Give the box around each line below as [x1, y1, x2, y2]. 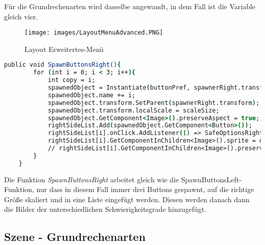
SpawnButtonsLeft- [181, 174, 242, 184]
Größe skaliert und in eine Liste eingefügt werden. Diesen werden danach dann [4, 194, 250, 204]
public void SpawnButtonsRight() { [4, 61, 121, 69]
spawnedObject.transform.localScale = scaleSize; [47, 106, 220, 114]
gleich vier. [4, 11, 38, 21]
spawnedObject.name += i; [47, 91, 136, 99]
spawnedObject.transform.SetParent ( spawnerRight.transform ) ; [47, 99, 260, 106]
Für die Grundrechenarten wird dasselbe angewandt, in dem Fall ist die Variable [4, 1, 256, 11]
